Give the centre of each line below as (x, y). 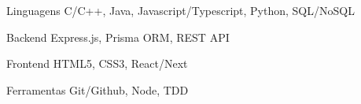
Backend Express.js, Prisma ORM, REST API (118, 37)
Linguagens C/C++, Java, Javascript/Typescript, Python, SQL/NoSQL (180, 10)
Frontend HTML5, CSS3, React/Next (97, 63)
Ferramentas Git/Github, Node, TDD (98, 89)
